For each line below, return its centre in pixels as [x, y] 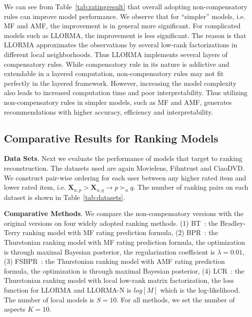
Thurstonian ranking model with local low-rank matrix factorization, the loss [119, 280]
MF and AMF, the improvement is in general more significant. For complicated [122, 26]
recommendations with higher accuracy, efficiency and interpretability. [109, 111]
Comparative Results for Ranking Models [111, 138]
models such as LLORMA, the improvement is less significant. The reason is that [125, 35]
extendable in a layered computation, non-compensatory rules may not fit [114, 73]
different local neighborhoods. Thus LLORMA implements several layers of [116, 54]
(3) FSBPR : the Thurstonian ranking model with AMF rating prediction [115, 261]
